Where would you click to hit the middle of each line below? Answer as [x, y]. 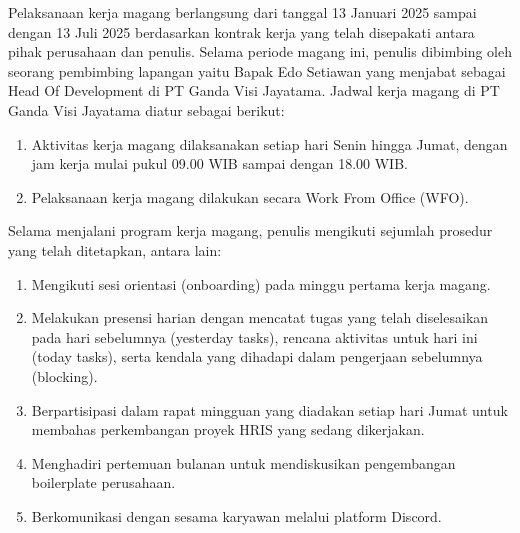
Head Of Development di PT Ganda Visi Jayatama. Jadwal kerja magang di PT [254, 90]
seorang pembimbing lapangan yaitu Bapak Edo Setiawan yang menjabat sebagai [257, 70]
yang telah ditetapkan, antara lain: [115, 249]
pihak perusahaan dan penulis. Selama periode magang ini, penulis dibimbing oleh [260, 51]
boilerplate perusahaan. [103, 482]
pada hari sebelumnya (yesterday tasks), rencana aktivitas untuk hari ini [254, 336]
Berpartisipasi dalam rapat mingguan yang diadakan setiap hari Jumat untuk [269, 409]
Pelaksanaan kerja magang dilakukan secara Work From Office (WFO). [250, 196]
